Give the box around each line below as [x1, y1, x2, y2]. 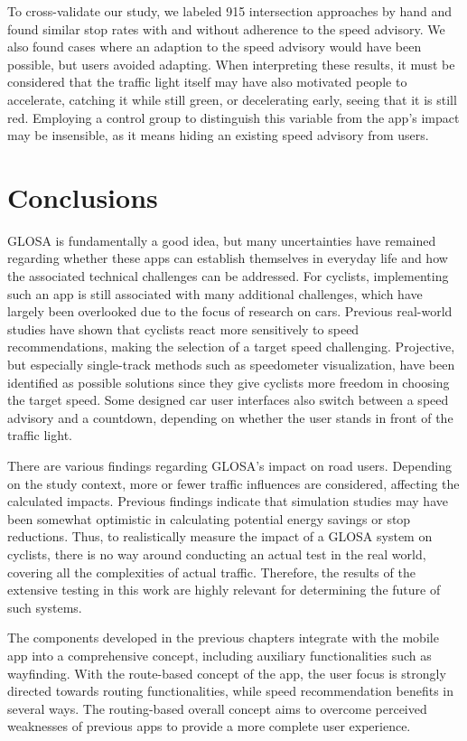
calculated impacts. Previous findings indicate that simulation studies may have [7, 492, 448, 511]
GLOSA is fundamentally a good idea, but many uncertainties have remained [7, 230, 436, 249]
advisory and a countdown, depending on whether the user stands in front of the [7, 408, 453, 427]
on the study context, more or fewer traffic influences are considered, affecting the [7, 474, 460, 492]
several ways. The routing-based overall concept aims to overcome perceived [7, 699, 427, 718]
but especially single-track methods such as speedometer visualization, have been [7, 355, 455, 374]
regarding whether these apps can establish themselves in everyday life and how [7, 249, 448, 267]
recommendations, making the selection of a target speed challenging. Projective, [7, 337, 455, 356]
